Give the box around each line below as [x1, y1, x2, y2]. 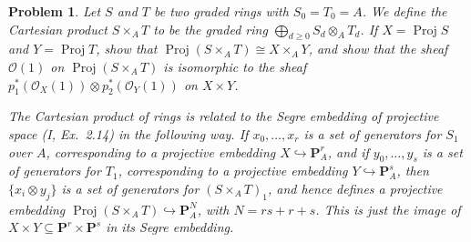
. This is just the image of [315, 199, 461, 218]
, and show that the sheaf [308, 39, 448, 58]
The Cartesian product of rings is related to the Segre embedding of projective [8, 106, 439, 126]
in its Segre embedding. [106, 217, 234, 237]
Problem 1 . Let [8, 2, 101, 20]
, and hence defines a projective [267, 178, 443, 197]
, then [396, 161, 429, 180]
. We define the [362, 2, 447, 20]
